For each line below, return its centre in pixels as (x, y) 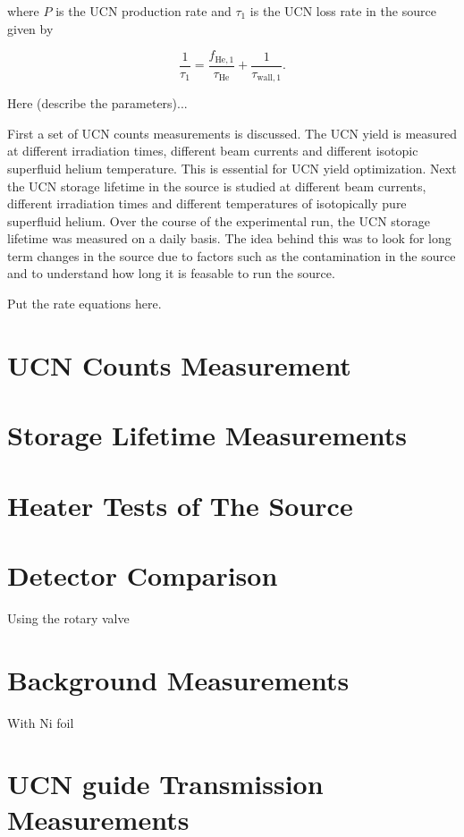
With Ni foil (41, 722)
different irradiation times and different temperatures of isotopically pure (207, 203)
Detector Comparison (143, 575)
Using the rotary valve (68, 617)
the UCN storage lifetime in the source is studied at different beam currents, (217, 186)
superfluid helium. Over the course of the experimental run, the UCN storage (219, 220)
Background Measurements (178, 679)
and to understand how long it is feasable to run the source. (171, 273)
